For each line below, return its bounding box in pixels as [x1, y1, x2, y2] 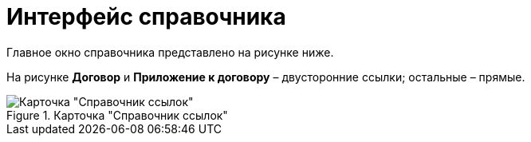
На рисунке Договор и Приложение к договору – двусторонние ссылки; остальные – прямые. [6, 69, 525, 84]
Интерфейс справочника [6, 3, 286, 30]
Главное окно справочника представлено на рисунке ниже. [6, 45, 334, 59]
